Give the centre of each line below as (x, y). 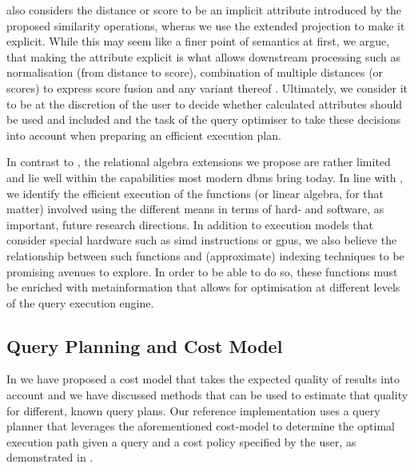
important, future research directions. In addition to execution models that (190, 224)
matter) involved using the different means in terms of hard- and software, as (195, 209)
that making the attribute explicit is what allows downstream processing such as (203, 56)
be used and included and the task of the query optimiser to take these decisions (204, 119)
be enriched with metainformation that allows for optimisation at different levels (203, 287)
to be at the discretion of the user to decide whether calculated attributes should (205, 103)
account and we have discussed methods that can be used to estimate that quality (207, 395)
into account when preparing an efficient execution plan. (144, 135)
